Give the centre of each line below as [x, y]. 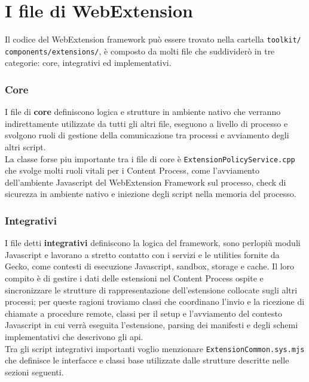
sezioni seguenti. [34, 372]
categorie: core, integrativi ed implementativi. [88, 63]
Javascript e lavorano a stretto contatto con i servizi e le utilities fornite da [142, 254]
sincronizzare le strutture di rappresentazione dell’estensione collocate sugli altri [151, 289]
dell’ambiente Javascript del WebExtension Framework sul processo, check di [146, 182]
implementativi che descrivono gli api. [74, 337]
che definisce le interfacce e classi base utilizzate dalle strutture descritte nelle [147, 360]
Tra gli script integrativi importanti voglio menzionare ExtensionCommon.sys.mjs [155, 348]
